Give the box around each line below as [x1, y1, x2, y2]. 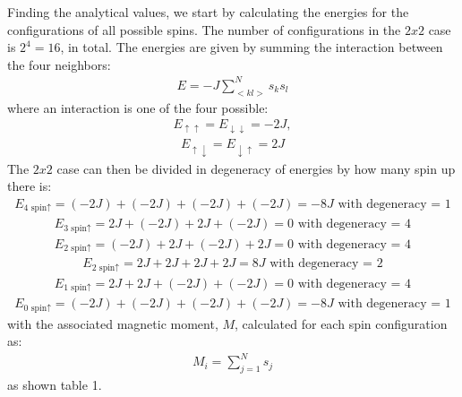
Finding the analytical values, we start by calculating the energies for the [7, 3, 409, 21]
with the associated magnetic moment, [7, 314, 218, 332]
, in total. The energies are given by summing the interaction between [60, 38, 443, 56]
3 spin [64, 223, 87, 233]
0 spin [23, 303, 47, 313]
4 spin [23, 203, 47, 213]
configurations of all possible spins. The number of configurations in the [7, 20, 401, 39]
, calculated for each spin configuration [235, 314, 448, 332]
